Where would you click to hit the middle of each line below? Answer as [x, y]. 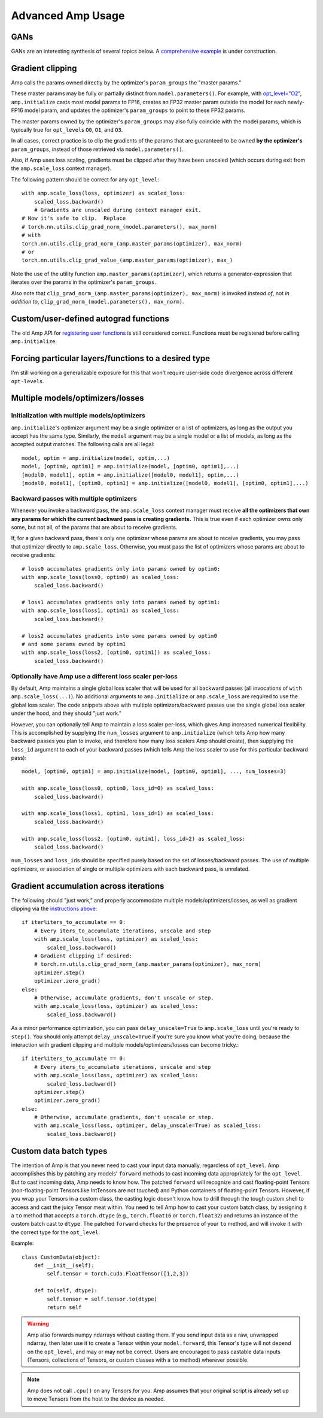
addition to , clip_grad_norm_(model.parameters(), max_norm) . [97, 301]
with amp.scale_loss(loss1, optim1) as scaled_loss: [100, 610]
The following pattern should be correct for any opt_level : [85, 179]
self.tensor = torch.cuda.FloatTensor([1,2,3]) [118, 1274]
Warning [38, 1324]
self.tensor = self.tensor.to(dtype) [102, 1299]
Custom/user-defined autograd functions [90, 318]
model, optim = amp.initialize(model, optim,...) [96, 458]
